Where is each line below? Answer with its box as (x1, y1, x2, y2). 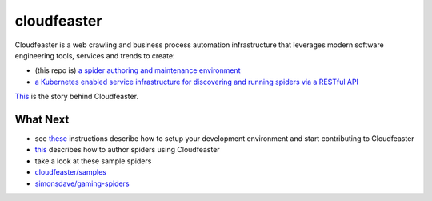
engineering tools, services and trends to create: (14, 50, 175, 60)
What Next (14, 112, 70, 126)
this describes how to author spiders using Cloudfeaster (34, 145, 220, 155)
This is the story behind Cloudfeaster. (14, 92, 139, 102)
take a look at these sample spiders (34, 156, 152, 166)
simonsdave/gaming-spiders (34, 179, 130, 188)
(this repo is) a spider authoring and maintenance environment (34, 66, 241, 75)
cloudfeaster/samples (34, 167, 107, 177)
